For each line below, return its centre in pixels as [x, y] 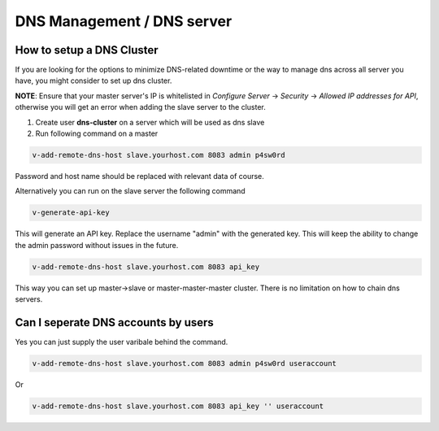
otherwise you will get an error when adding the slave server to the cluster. [140, 107]
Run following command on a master [97, 133]
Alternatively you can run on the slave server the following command [130, 191]
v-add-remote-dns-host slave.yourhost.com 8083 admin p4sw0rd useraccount [185, 363]
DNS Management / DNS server [124, 21]
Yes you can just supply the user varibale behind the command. [122, 342]
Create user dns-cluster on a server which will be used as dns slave [150, 122]
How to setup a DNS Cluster [87, 50]
